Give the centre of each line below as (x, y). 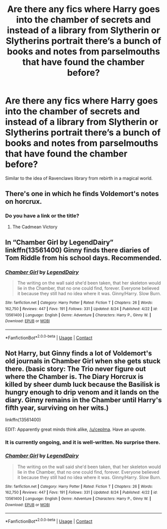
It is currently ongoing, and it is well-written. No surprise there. (83, 442)
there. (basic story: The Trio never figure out (76, 369)
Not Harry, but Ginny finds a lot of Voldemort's (79, 353)
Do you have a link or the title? (42, 216)
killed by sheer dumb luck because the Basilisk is (83, 384)
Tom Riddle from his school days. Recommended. (83, 258)
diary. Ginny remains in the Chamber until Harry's (83, 400)
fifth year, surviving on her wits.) (57, 408)
